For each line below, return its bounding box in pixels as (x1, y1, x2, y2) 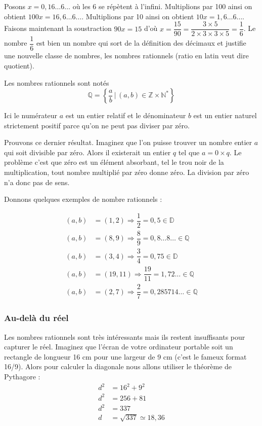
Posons (4, 1, 25, 11)
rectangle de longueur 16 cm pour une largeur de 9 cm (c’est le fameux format (4, 351, 247, 362)
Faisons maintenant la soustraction (4, 23, 112, 33)
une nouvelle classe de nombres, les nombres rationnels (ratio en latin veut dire (4, 50, 249, 61)
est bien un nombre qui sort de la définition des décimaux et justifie (36, 38, 246, 48)
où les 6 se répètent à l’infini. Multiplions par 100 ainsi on (72, 1, 252, 11)
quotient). (4, 60, 34, 70)
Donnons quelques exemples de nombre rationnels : (4, 194, 162, 204)
